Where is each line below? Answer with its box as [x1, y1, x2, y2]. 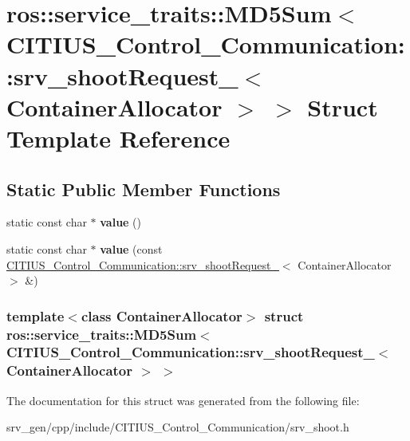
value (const [100, 240, 163, 257]
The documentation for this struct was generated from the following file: [6, 392, 360, 408]
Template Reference [6, 121, 231, 154]
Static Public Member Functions [6, 176, 281, 201]
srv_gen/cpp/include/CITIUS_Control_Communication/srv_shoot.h [6, 419, 349, 435]
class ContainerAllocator [81, 305, 242, 325]
